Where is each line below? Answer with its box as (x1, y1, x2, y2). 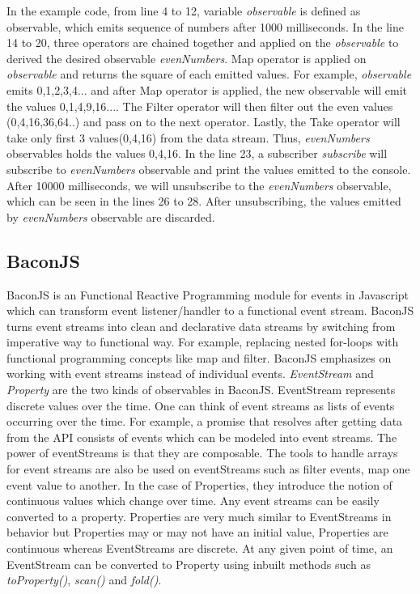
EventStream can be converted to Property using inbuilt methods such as (6, 555, 371, 572)
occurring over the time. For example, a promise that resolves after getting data (6, 413, 403, 430)
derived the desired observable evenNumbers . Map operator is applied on (6, 49, 367, 66)
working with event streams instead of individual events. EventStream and (6, 365, 374, 382)
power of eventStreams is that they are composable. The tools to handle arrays (6, 444, 398, 461)
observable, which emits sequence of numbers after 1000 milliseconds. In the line (6, 18, 404, 35)
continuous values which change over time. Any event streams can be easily (6, 492, 380, 509)
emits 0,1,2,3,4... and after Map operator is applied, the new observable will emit (6, 81, 408, 98)
